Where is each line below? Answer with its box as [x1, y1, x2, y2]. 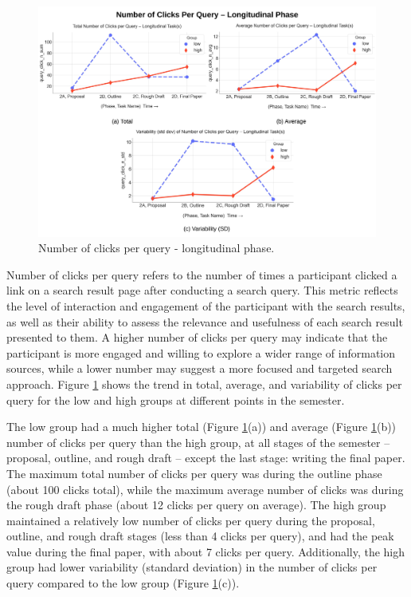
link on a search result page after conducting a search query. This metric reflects [6, 282, 398, 298]
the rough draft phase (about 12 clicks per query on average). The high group [6, 496, 386, 513]
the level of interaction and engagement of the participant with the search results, [6, 297, 405, 314]
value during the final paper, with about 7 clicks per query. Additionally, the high [6, 543, 405, 559]
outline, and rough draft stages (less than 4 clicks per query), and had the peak [6, 528, 394, 544]
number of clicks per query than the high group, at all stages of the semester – [6, 433, 390, 450]
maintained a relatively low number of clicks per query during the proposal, [6, 512, 375, 528]
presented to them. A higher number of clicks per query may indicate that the [6, 329, 388, 346]
